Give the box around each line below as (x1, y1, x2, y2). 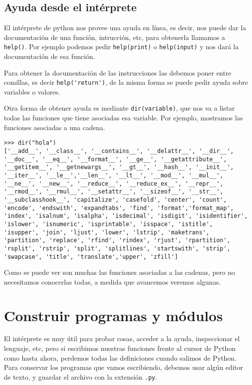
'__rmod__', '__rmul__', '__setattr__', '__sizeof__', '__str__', (4, 188, 224, 195)
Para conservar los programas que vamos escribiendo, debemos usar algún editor (4, 362, 243, 372)
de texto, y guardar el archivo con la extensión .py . (4, 371, 157, 382)
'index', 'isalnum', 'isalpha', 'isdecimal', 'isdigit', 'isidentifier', (4, 212, 248, 220)
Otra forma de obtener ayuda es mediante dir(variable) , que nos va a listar (4, 103, 235, 113)
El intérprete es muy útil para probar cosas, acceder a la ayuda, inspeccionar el (4, 333, 240, 344)
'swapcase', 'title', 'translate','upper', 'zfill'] (4, 253, 178, 260)
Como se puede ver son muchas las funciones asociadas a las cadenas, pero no (4, 267, 235, 277)
